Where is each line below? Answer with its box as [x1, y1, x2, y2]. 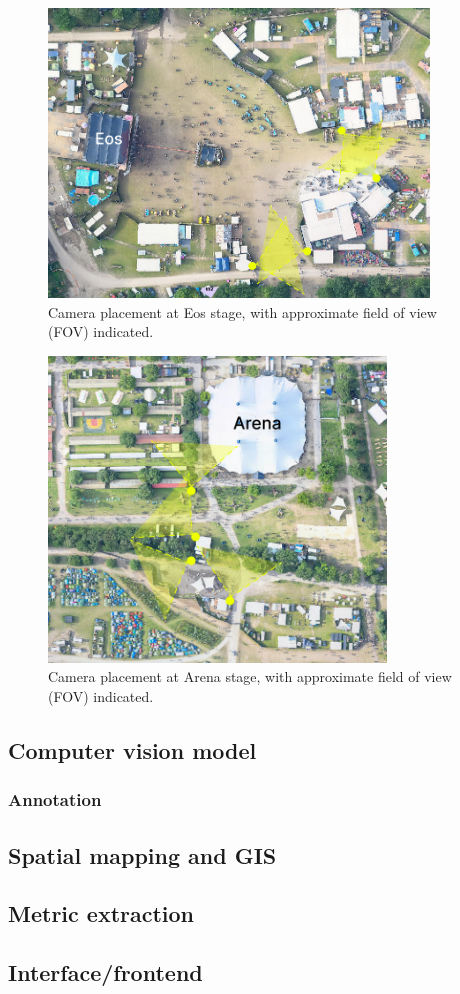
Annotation [8, 787, 102, 812]
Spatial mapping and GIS [8, 839, 277, 870]
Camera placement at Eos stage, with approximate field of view [48, 301, 437, 322]
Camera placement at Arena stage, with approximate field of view [48, 666, 452, 687]
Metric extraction [8, 898, 195, 929]
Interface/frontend [8, 957, 203, 988]
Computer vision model [8, 734, 257, 765]
